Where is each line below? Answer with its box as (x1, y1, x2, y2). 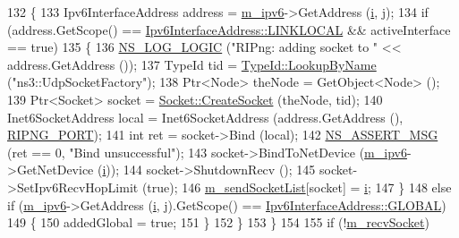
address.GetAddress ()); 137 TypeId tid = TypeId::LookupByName (7, 55, 377, 73)
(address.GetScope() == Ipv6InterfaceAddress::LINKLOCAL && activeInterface (7, 20, 451, 38)
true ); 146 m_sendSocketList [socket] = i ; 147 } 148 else (147, 177, 452, 196)
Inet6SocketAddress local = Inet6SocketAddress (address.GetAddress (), (7, 107, 404, 126)
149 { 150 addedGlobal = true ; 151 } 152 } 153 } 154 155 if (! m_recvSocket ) (7, 213, 429, 232)
